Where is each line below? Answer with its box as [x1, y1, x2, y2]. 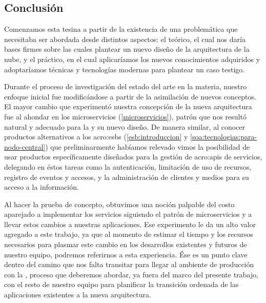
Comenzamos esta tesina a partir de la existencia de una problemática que [4, 24, 238, 34]
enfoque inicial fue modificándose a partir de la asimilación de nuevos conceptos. [4, 91, 256, 102]
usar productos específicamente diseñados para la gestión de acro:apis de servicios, [4, 151, 262, 162]
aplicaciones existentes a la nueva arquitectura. [4, 289, 151, 300]
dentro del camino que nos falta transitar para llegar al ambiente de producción [4, 259, 254, 270]
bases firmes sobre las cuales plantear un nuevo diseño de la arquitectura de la [4, 44, 250, 54]
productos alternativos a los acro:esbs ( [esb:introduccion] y [4, 131, 188, 142]
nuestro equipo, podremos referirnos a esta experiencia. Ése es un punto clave [4, 249, 248, 259]
